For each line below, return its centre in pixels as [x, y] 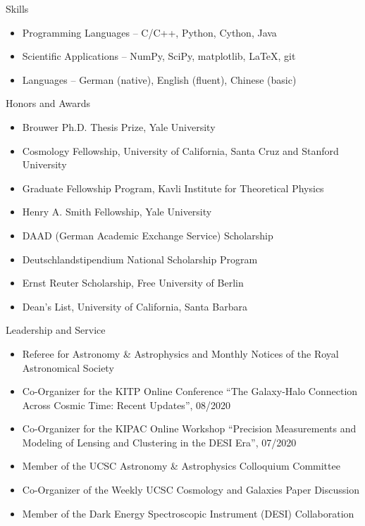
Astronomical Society [68, 367]
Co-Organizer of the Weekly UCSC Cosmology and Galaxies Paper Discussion [191, 490]
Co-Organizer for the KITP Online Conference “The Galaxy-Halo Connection [190, 391]
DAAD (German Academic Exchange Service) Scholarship [148, 235]
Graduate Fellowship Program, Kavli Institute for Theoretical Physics [173, 188]
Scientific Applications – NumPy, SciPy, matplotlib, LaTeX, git [159, 56]
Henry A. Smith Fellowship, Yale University [117, 212]
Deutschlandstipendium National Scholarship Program [140, 259]
